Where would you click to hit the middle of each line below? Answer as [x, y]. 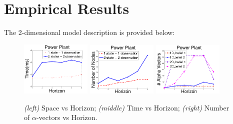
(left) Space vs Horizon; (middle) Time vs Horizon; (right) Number [127, 107]
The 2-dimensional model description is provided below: [89, 32]
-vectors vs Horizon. [67, 117]
